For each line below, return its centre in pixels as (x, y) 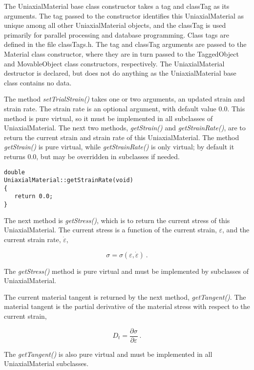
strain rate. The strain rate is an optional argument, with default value (110, 108)
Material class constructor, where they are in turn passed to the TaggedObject (121, 53)
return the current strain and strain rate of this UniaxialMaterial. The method (122, 137)
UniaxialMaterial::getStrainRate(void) (69, 180)
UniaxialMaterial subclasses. (46, 363)
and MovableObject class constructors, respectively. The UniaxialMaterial (114, 63)
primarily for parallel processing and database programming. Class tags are (116, 34)
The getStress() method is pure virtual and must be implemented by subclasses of (127, 271)
